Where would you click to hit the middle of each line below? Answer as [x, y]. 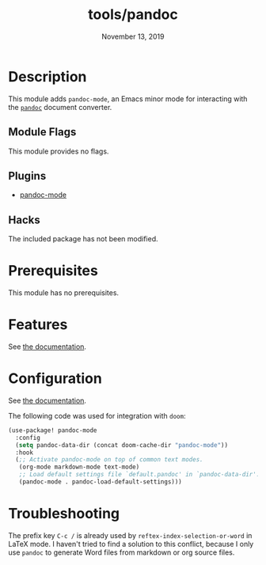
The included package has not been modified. [83, 239]
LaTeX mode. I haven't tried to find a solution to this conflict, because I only [131, 544]
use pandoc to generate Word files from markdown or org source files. [122, 552]
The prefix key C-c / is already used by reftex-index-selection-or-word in [130, 535]
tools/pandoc [133, 15]
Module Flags [42, 132]
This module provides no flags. [59, 151]
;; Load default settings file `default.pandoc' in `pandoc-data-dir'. [139, 475]
